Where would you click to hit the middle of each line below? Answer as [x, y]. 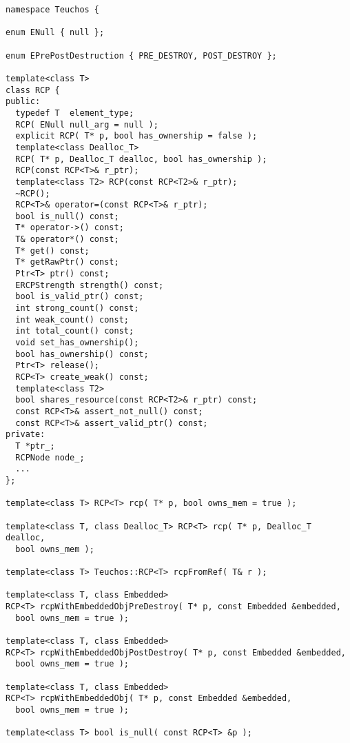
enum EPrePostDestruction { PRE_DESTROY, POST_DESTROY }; [141, 55]
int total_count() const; [75, 331]
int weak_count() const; [72, 319]
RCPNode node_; [50, 457]
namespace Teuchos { [53, 10]
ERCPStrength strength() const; [90, 285]
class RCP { [33, 90]
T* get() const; [52, 251]
